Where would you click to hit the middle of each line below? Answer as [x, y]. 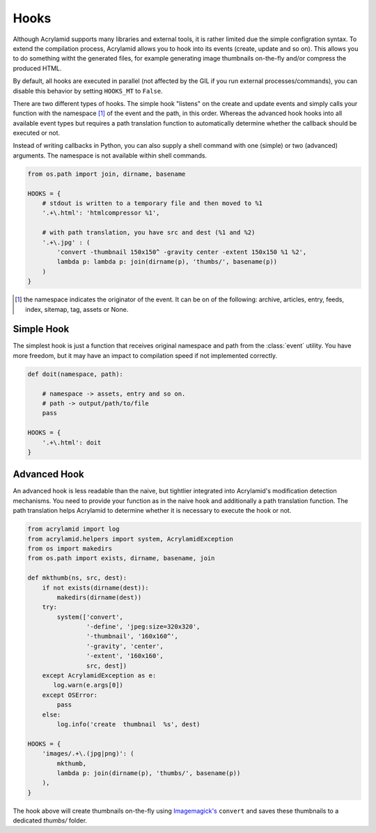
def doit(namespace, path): [75, 374]
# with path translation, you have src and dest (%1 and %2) [149, 233]
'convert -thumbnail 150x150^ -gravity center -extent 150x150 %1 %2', [182, 252]
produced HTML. [37, 68]
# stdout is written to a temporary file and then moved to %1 [152, 203]
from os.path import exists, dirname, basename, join [121, 558]
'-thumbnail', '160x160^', [132, 636]
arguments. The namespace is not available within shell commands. [110, 155]
